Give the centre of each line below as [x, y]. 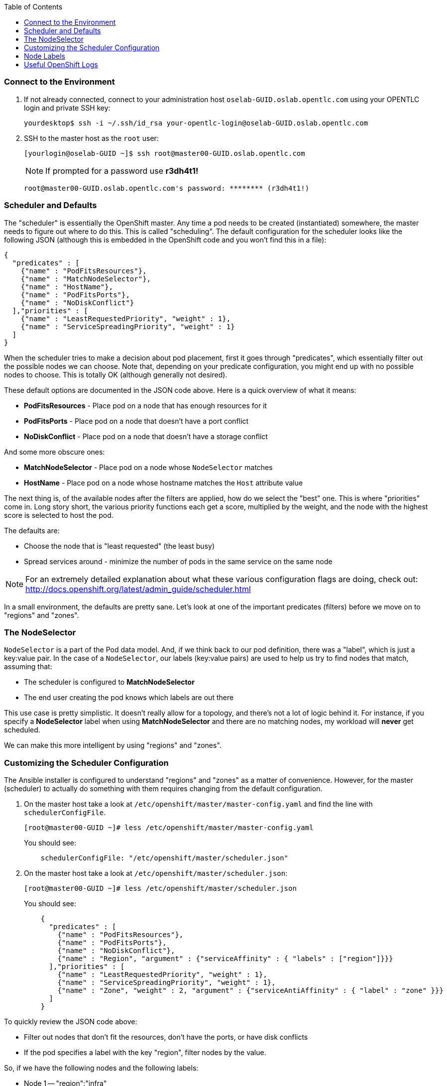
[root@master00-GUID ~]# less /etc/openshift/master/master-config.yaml [169, 828]
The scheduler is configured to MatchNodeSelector [109, 682]
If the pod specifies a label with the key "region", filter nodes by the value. [145, 1052]
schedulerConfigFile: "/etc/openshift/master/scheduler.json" [165, 858]
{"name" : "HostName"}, [67, 287]
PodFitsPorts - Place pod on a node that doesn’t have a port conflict [136, 421]
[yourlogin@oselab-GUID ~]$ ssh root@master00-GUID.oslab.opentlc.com [165, 153]
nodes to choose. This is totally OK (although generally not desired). [116, 374]
